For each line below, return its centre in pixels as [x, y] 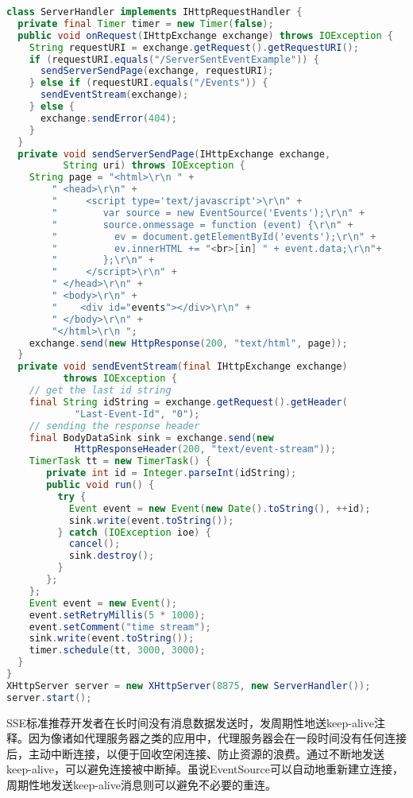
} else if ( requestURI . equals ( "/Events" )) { [149, 83]
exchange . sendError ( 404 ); [108, 118]
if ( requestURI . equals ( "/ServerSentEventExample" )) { [174, 59]
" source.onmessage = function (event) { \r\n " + [203, 225]
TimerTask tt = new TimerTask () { [120, 461]
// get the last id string [100, 390]
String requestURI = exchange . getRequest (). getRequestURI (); [194, 47]
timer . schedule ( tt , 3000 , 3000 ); [117, 651]
